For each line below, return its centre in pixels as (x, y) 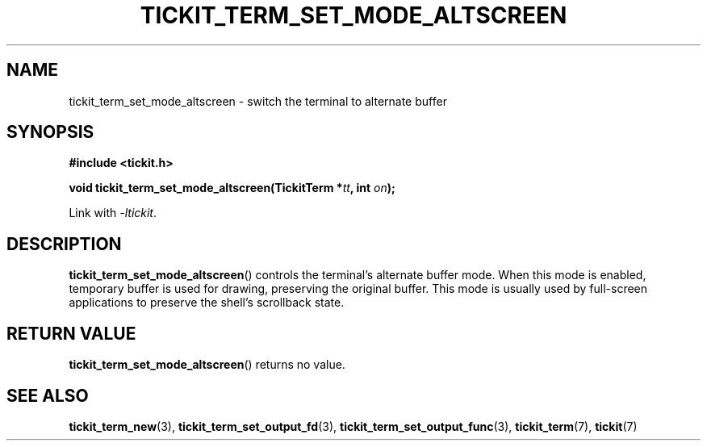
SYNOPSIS (50, 132)
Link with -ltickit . (113, 213)
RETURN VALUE (71, 333)
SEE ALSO (48, 395)
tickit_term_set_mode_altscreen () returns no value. (207, 365)
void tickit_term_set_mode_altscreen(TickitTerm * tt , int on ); (232, 188)
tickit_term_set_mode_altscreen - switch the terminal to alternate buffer (258, 101)
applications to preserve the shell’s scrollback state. (207, 303)
